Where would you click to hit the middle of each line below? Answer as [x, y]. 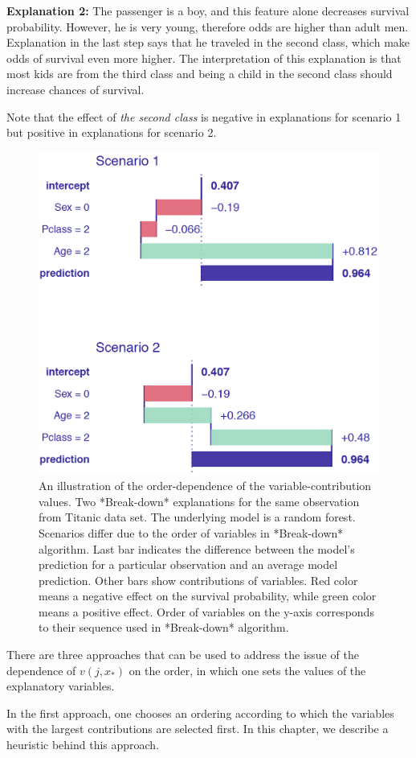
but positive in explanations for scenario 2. [112, 132]
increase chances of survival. [75, 89]
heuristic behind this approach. [83, 745]
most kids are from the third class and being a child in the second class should [200, 74]
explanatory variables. [61, 686]
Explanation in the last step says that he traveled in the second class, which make [208, 42]
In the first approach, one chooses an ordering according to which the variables [200, 713]
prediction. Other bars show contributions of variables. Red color [198, 580]
